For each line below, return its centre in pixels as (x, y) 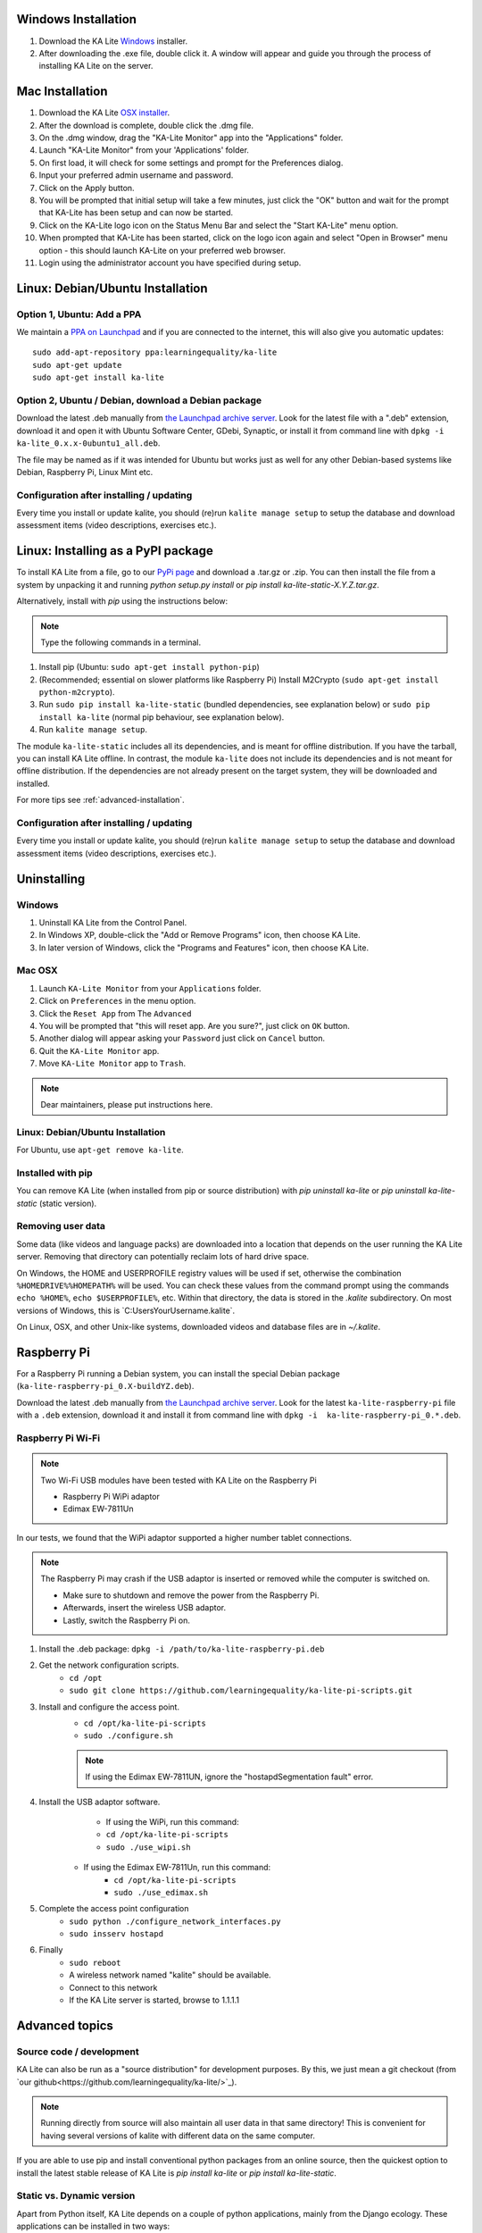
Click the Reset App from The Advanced (115, 1013)
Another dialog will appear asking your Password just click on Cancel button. (182, 1038)
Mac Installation (62, 92)
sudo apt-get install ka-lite (99, 378)
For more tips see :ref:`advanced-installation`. (100, 800)
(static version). (68, 1203)
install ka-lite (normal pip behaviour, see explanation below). (162, 717)
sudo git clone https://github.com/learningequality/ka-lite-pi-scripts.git (241, 1691)
